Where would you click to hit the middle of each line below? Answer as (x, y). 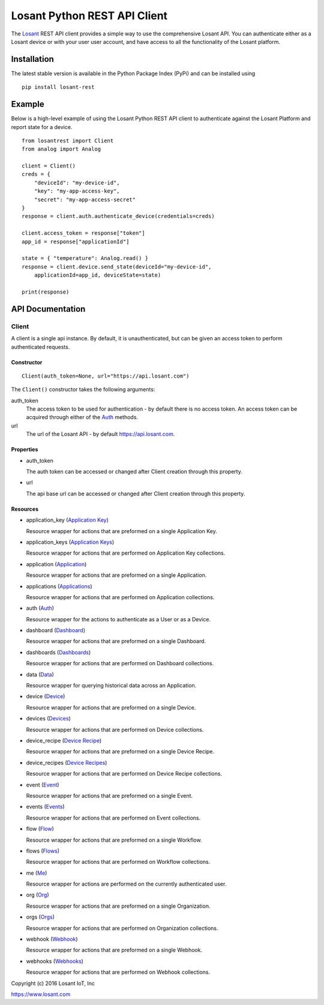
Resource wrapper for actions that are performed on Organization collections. (122, 928)
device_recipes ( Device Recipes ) (67, 762)
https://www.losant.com (41, 994)
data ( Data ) (40, 674)
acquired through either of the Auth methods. (82, 417)
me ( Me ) (37, 873)
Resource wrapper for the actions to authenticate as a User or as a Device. (118, 619)
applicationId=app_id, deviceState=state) (97, 275)
